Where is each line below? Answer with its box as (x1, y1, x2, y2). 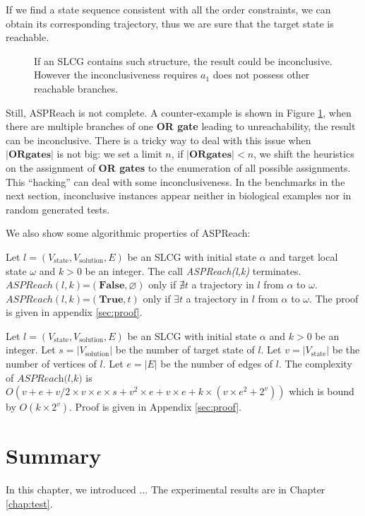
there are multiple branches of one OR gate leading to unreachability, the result (6, 119, 356, 134)
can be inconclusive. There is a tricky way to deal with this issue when (6, 132, 311, 147)
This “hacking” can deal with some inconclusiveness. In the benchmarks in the (6, 174, 345, 189)
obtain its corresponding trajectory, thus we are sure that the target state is (6, 16, 334, 30)
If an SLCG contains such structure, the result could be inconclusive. (34, 53, 333, 68)
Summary (6, 441, 102, 470)
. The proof (309, 291, 359, 305)
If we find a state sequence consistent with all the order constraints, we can (6, 2, 331, 16)
